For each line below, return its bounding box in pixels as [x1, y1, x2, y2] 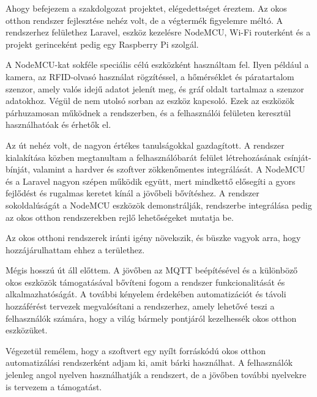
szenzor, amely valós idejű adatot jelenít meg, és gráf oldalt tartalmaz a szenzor [6, 82, 304, 95]
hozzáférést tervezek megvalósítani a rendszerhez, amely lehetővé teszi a [6, 300, 275, 313]
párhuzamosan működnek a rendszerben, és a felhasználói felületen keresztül [6, 106, 291, 119]
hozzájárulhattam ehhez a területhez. [6, 243, 145, 256]
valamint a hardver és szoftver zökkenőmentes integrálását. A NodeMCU [32, 163, 305, 176]
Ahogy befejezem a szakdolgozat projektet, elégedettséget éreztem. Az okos [6, 2, 287, 14]
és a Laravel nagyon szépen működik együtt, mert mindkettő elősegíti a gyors [6, 174, 296, 187]
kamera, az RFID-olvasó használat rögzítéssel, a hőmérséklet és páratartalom [6, 70, 294, 83]
